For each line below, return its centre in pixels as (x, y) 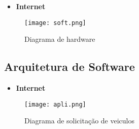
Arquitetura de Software (69, 67)
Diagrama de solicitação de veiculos (79, 121)
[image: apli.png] (55, 104)
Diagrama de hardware (60, 39)
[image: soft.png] (55, 23)
